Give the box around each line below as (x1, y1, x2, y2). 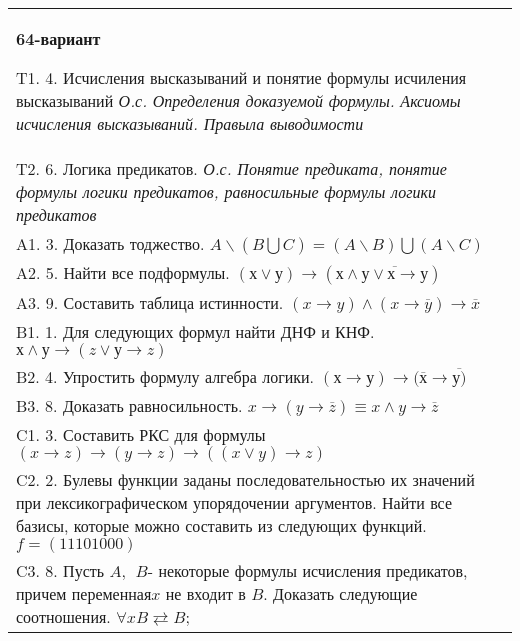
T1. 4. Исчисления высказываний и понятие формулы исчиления (16, 66, 467, 89)
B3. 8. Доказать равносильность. (16, 394, 243, 417)
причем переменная (16, 582, 152, 605)
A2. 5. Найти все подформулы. (16, 261, 230, 284)
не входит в (165, 582, 246, 605)
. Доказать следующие (263, 582, 418, 605)
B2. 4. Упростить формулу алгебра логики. (16, 365, 315, 388)
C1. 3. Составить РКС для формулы (16, 423, 266, 446)
